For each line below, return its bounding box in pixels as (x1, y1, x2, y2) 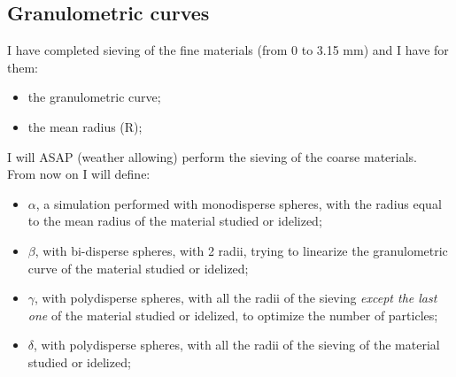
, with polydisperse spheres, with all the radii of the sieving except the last (35, 289, 437, 307)
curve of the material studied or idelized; (27, 258, 249, 277)
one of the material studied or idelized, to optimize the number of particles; (27, 305, 438, 324)
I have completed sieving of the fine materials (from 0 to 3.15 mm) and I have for (7, 41, 449, 59)
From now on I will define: (7, 165, 151, 183)
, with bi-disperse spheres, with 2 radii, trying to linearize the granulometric (35, 241, 448, 259)
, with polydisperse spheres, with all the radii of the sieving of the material (34, 335, 440, 354)
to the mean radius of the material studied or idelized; (27, 212, 322, 230)
